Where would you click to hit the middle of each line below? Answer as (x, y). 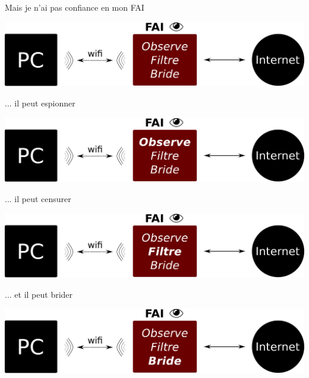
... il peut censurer (38, 198)
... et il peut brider (39, 294)
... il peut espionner (40, 103)
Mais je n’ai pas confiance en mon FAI (75, 7)
